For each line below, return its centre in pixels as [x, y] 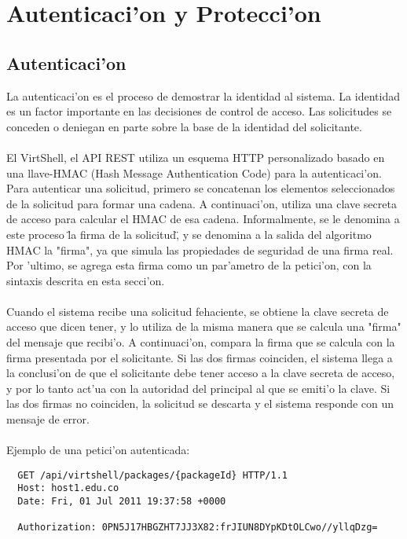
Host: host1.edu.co [68, 488]
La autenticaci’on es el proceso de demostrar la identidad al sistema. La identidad [203, 95]
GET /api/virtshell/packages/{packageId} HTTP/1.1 [152, 475]
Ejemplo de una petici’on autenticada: [98, 450]
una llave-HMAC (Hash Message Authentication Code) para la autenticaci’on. [194, 172]
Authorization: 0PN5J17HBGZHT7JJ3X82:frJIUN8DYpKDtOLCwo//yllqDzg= [198, 528]
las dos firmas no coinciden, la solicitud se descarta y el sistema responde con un [200, 403]
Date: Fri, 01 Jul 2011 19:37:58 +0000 [122, 502]
